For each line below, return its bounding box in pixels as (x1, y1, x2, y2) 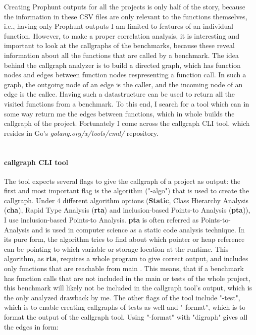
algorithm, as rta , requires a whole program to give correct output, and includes (4, 253, 248, 264)
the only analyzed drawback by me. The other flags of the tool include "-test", (4, 292, 240, 302)
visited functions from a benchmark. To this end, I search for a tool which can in (4, 98, 250, 109)
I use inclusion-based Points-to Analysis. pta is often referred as (4, 215, 199, 225)
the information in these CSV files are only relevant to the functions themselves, (4, 11, 248, 21)
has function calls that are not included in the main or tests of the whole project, (4, 273, 251, 283)
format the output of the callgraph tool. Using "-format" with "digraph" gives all (4, 312, 248, 322)
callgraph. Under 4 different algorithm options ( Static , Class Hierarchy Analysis (4, 195, 249, 205)
